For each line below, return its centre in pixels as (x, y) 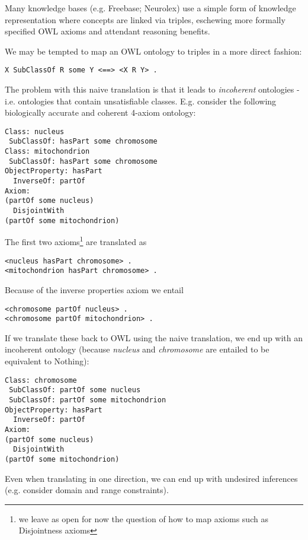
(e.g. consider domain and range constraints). (87, 490)
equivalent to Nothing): (47, 361)
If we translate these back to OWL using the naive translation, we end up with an (154, 337)
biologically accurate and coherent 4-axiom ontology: (100, 112)
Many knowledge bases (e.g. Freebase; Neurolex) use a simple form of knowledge (150, 8)
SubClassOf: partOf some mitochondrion (88, 400)
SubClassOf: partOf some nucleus (75, 390)
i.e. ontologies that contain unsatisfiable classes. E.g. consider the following (141, 101)
